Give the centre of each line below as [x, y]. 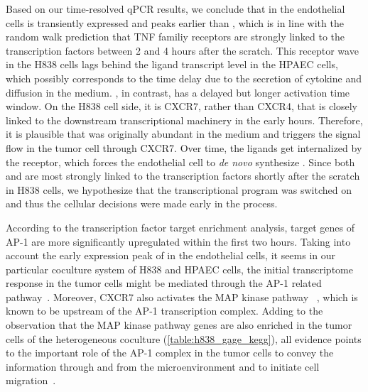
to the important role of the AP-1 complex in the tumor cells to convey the [170, 353]
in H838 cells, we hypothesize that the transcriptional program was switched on [179, 189]
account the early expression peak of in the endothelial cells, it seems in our [171, 255]
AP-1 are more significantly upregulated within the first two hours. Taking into [178, 241]
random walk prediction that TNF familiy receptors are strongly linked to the [175, 37]
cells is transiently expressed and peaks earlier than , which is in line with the [175, 22]
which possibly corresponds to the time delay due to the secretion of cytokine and [184, 78]
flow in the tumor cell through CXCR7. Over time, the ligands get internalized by [184, 147]
